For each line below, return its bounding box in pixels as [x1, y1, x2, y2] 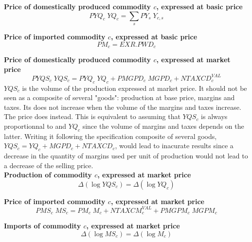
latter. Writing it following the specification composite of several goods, [4, 131, 217, 141]
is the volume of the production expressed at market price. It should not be [22, 83, 247, 93]
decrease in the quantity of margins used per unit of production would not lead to [4, 151, 248, 161]
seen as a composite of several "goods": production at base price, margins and [4, 92, 235, 103]
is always [201, 111, 228, 121]
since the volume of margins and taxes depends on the [82, 121, 244, 131]
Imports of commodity [4, 221, 81, 231]
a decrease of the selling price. [4, 160, 93, 170]
